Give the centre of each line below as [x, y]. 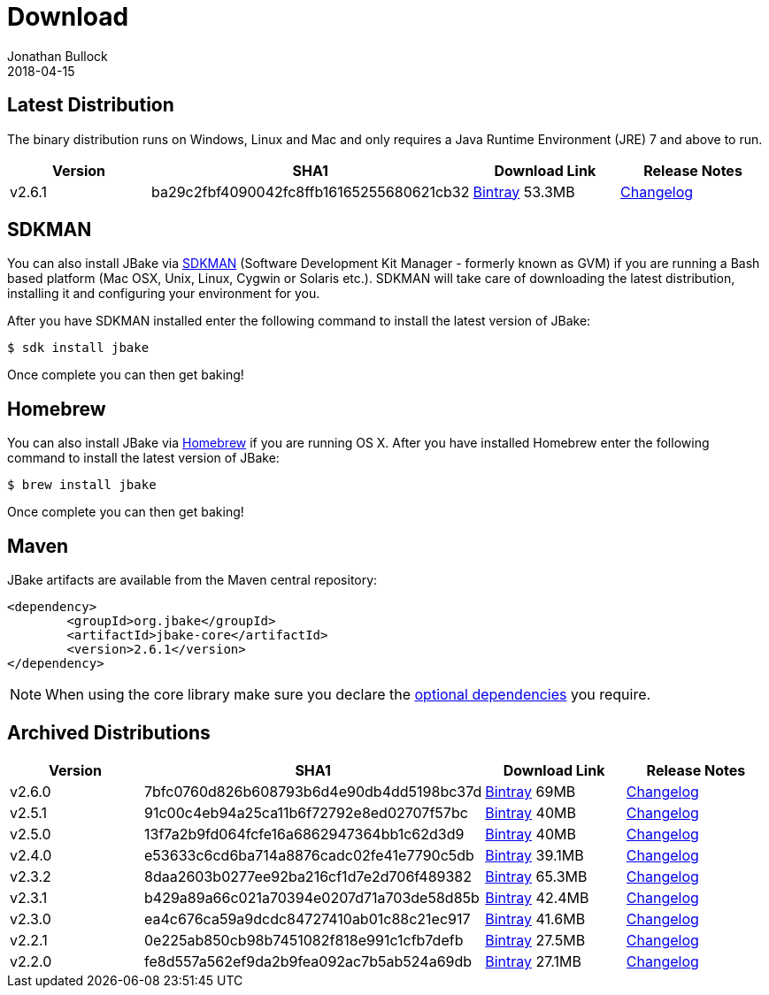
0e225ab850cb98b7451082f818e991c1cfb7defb [304, 940]
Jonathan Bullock [58, 56]
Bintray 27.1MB [534, 961]
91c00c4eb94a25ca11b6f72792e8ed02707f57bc [306, 812]
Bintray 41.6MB [535, 918]
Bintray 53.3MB [524, 191]
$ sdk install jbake [78, 348]
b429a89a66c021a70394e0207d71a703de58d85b [312, 897]
